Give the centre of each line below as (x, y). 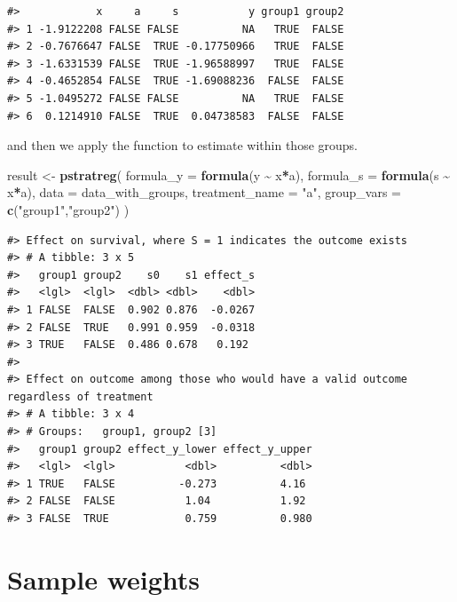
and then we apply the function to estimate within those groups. (183, 145)
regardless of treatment (80, 396)
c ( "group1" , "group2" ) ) (68, 209)
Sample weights (104, 578)
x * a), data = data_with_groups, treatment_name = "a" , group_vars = (204, 192)
